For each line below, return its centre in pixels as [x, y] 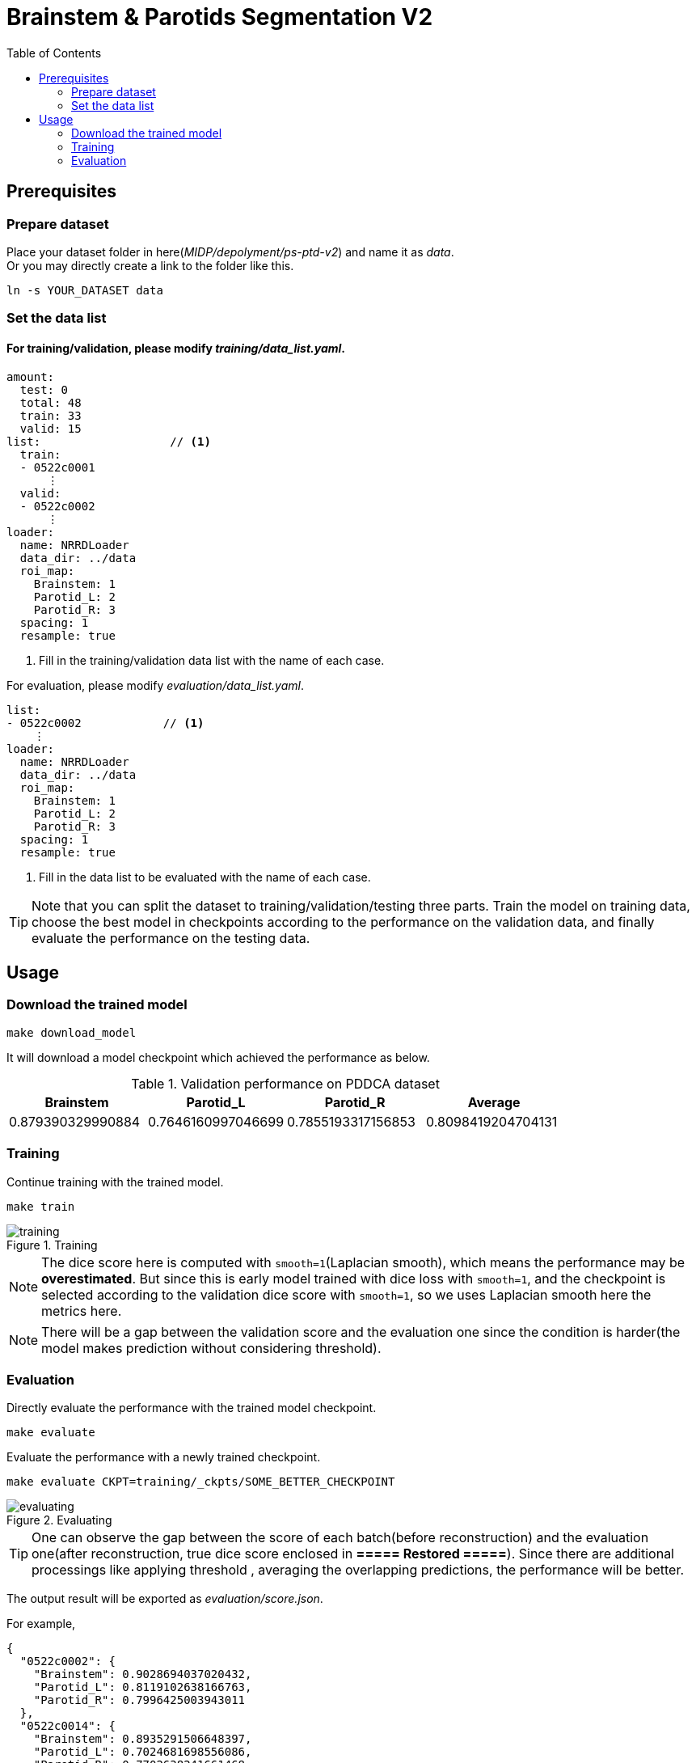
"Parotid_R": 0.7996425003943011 [139, 1700]
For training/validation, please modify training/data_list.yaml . [176, 348]
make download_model [72, 1032]
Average [494, 1102]
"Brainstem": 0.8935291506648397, [143, 1739]
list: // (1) [109, 441]
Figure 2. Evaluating [59, 1520]
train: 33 [51, 415]
